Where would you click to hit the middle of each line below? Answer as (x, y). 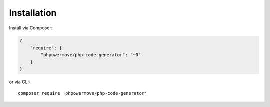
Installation (33, 13)
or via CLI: (20, 82)
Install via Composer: (31, 28)
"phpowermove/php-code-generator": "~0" (91, 55)
